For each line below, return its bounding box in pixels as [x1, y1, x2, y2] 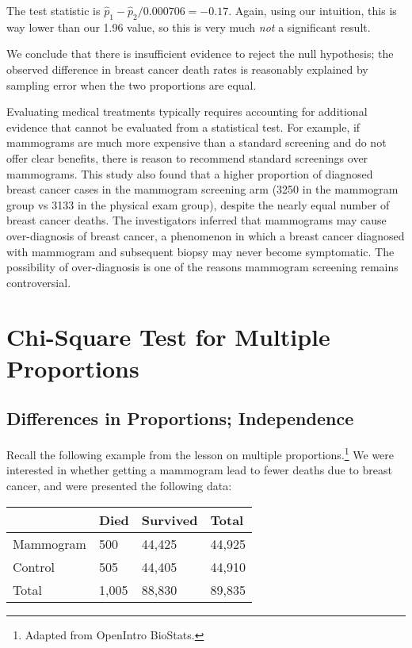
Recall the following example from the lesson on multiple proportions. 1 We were [6, 444, 395, 462]
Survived [141, 510, 198, 529]
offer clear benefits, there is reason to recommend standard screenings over [6, 149, 368, 166]
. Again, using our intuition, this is [228, 2, 397, 18]
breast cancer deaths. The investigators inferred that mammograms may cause [6, 212, 387, 228]
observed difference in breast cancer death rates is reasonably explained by [6, 60, 368, 77]
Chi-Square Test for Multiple [6, 320, 330, 353]
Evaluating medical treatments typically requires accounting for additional [6, 103, 368, 120]
